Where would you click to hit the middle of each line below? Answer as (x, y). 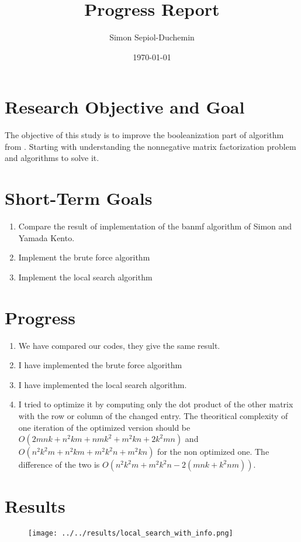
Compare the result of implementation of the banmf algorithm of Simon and (155, 226)
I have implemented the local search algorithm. (103, 384)
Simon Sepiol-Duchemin (152, 37)
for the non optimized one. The (213, 452)
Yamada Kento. (46, 237)
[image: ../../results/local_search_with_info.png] (131, 534)
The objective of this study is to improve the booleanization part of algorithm (144, 135)
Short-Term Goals (79, 198)
